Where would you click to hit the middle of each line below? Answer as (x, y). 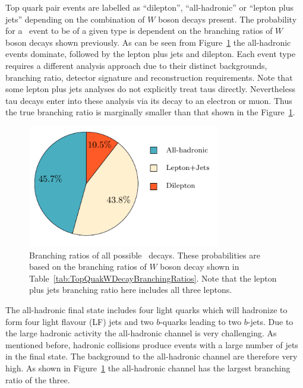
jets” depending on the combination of (75, 19)
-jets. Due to (270, 321)
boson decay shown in (200, 266)
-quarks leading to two (201, 321)
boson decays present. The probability (228, 19)
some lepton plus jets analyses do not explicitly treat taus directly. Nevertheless (150, 89)
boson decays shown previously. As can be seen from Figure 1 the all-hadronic (148, 42)
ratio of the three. (38, 379)
